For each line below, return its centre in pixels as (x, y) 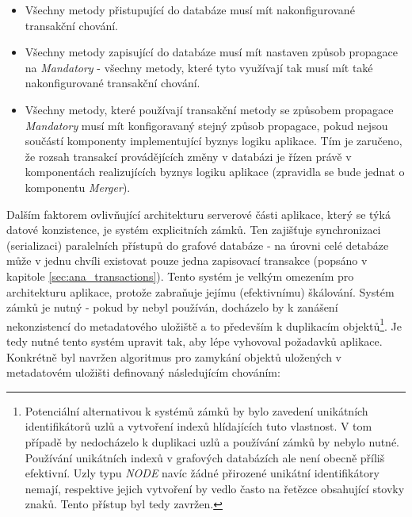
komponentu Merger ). (78, 187)
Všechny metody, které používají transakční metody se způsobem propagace (209, 109)
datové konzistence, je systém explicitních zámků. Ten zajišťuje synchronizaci (194, 230)
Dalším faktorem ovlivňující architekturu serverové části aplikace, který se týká (198, 214)
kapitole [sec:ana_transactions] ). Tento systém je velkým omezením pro (180, 276)
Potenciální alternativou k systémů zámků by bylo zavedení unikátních (196, 410)
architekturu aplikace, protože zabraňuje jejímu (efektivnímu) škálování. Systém (200, 291)
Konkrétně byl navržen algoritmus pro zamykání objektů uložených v (174, 356)
